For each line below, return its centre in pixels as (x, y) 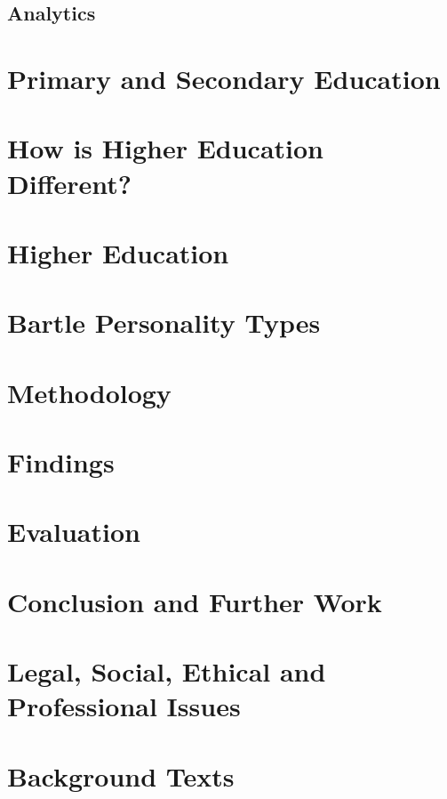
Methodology (89, 392)
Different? (69, 183)
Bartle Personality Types (164, 323)
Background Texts (121, 775)
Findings (61, 462)
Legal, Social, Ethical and (167, 671)
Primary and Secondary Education (224, 78)
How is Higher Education (165, 148)
